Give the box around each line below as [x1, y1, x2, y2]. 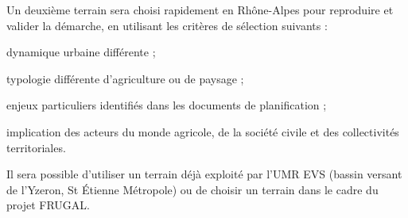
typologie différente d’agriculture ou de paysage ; [6, 70, 244, 86]
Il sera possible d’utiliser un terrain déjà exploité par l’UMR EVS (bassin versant [6, 166, 402, 182]
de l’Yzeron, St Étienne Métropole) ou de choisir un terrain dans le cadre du [6, 181, 379, 197]
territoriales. [6, 139, 66, 155]
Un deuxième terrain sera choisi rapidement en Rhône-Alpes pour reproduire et [6, 2, 394, 17]
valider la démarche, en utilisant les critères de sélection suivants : [6, 17, 328, 33]
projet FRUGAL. [6, 197, 90, 213]
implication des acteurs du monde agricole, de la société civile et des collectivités [6, 123, 399, 140]
